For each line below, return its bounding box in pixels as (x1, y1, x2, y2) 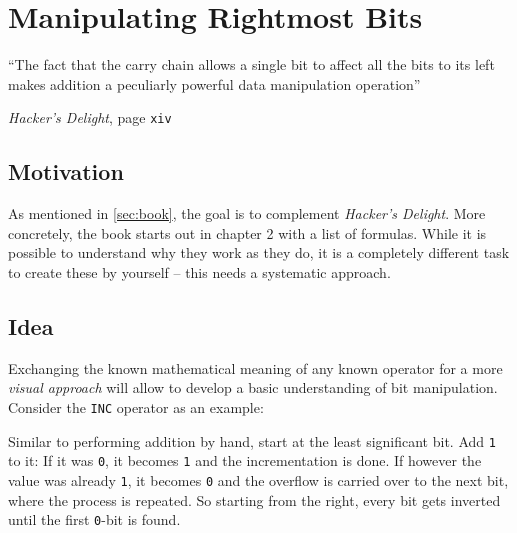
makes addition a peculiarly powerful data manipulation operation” (8, 73, 421, 94)
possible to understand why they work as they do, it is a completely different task (8, 242, 510, 263)
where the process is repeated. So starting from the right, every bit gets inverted (8, 489, 501, 510)
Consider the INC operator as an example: (8, 396, 264, 417)
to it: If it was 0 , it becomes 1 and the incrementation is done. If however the (8, 450, 482, 471)
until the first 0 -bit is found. (8, 509, 181, 530)
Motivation (8, 156, 124, 187)
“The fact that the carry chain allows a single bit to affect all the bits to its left (8, 54, 495, 75)
